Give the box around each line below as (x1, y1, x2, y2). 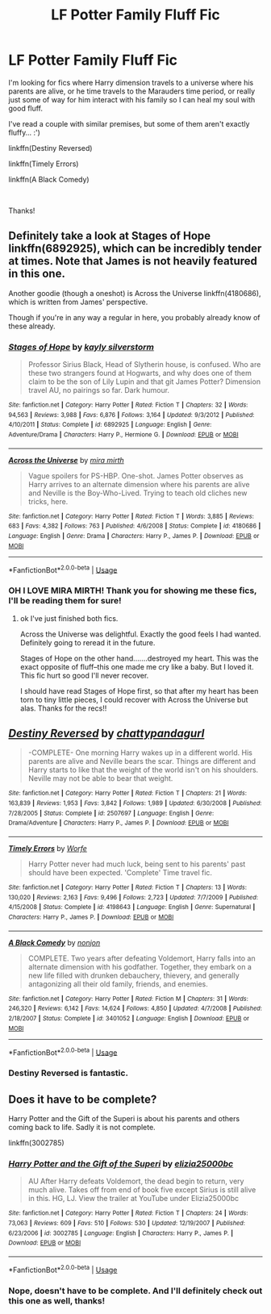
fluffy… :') (8, 127, 40, 137)
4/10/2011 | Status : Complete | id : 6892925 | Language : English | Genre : (8, 421, 212, 429)
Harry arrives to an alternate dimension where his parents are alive (27, 479, 250, 489)
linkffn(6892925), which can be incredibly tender (8, 242, 262, 256)
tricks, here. (27, 496, 69, 506)
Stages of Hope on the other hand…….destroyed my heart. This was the (19, 653, 259, 663)
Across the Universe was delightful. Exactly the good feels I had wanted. (19, 629, 261, 639)
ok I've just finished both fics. (19, 613, 119, 623)
